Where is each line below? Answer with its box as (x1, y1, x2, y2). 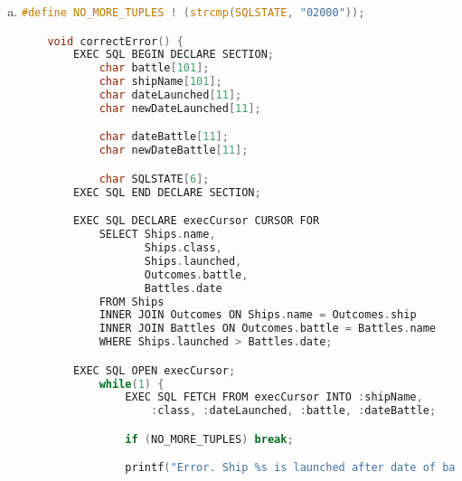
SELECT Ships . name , (99, 228, 216, 241)
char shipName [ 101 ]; (99, 75, 222, 89)
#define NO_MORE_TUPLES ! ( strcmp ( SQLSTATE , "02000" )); (21, 6, 365, 19)
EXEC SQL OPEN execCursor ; (73, 363, 236, 377)
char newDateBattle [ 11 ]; (99, 144, 249, 157)
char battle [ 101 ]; (99, 61, 210, 75)
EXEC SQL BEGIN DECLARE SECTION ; (73, 48, 275, 61)
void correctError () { (47, 34, 184, 48)
